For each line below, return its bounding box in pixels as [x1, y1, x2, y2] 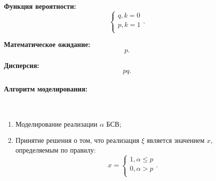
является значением [147, 135, 205, 145]
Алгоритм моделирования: [4, 83, 87, 93]
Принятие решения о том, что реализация [15, 135, 139, 145]
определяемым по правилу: [15, 144, 96, 155]
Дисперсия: [4, 60, 40, 70]
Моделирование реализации [15, 118, 98, 129]
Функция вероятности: [4, 1, 76, 11]
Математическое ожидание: [4, 39, 90, 49]
